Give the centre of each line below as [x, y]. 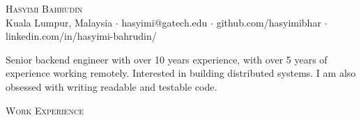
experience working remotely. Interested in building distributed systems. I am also [181, 73]
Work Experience [45, 110]
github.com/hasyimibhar [269, 22]
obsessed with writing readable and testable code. [112, 86]
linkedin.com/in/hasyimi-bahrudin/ [81, 36]
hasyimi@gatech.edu [164, 22]
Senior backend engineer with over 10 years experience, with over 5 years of [167, 59]
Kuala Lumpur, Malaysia [59, 22]
